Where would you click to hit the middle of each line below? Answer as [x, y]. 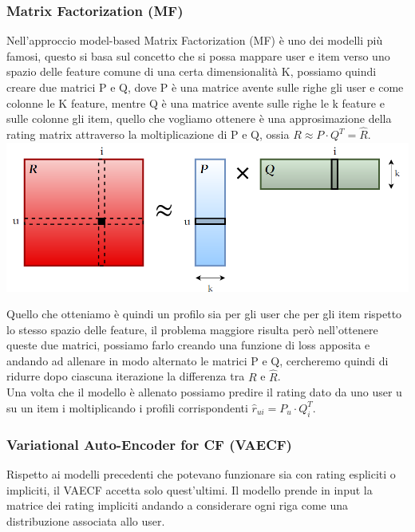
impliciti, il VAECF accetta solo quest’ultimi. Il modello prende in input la [190, 489]
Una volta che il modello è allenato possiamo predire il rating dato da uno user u [204, 392]
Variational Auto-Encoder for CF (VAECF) [149, 444]
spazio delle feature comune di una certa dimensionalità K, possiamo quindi [192, 71]
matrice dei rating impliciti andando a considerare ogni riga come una [178, 505]
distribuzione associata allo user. [86, 520]
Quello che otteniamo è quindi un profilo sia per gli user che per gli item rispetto [204, 314]
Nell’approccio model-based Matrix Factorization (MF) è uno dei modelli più [195, 40]
